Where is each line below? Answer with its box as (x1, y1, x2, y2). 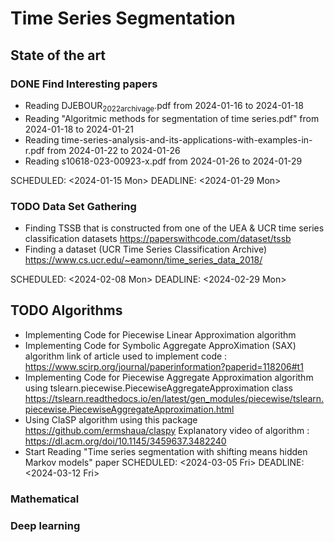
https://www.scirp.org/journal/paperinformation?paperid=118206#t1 (24, 360, 304, 372)
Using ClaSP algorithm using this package (24, 413, 198, 426)
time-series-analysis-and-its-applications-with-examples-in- (61, 133, 313, 146)
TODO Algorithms (10, 302, 123, 319)
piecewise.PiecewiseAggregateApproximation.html (24, 403, 235, 415)
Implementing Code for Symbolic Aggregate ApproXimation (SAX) (24, 339, 297, 351)
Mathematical (10, 492, 80, 506)
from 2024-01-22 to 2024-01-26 (46, 144, 181, 156)
